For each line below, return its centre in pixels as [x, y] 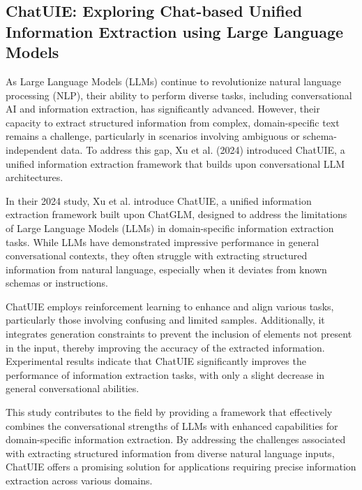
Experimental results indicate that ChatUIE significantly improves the [156, 361]
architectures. [35, 177]
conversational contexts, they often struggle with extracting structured [157, 255]
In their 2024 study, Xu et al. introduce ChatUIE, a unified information [159, 200]
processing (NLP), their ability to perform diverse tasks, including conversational [179, 95]
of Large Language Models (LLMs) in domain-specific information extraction [170, 228]
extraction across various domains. [79, 481]
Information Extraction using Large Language [175, 31]
